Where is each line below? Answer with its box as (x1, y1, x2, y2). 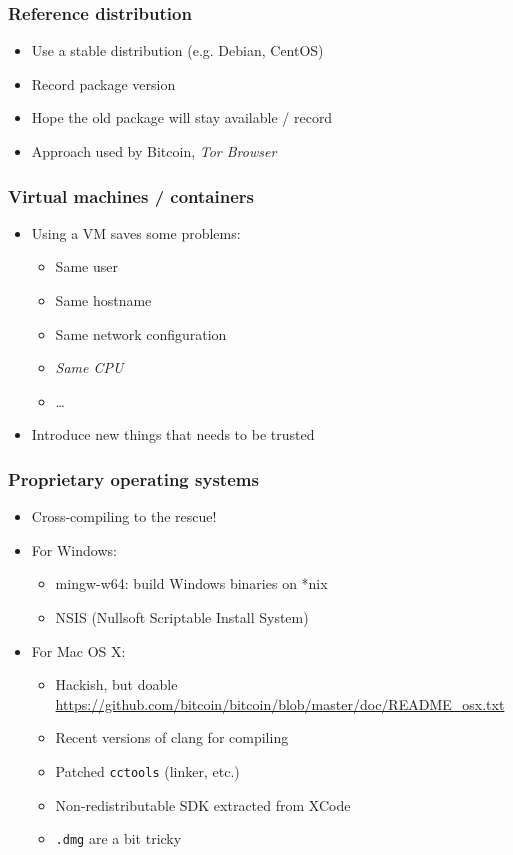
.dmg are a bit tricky (55, 828, 182, 849)
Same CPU (55, 357, 124, 378)
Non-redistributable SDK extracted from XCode (55, 794, 351, 815)
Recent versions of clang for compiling (55, 727, 289, 748)
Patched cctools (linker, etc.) (55, 760, 240, 781)
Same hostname (55, 290, 152, 310)
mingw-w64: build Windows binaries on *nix (55, 573, 328, 594)
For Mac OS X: (31, 640, 126, 661)
